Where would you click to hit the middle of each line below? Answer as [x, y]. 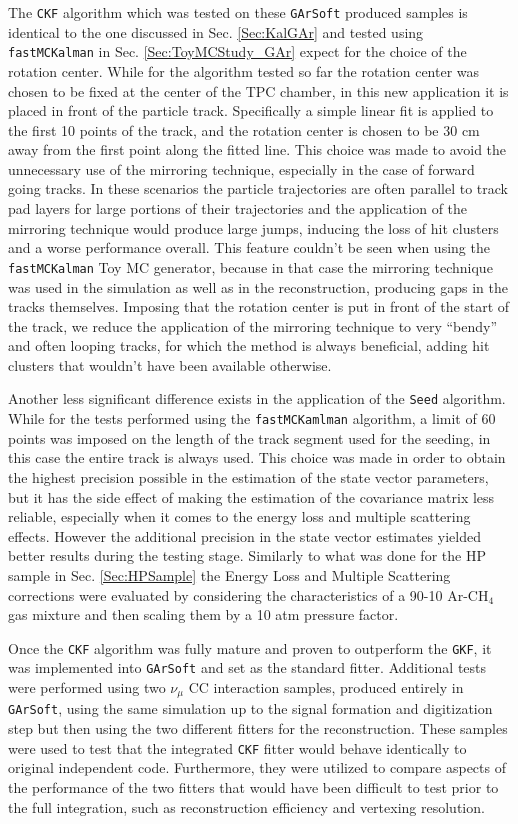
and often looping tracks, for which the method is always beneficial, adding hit [249, 345]
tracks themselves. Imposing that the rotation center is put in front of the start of [259, 306]
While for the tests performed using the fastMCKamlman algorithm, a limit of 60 [252, 418]
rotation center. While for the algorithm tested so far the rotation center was [244, 70]
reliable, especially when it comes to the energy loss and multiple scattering [239, 516]
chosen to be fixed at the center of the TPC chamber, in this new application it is [258, 90]
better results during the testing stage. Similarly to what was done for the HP [247, 555]
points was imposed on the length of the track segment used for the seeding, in [249, 437]
